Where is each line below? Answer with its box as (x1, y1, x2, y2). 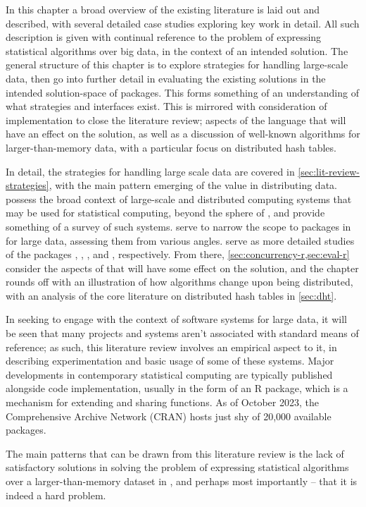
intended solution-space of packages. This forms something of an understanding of (6, 85, 359, 99)
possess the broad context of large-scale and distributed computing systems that (6, 191, 352, 206)
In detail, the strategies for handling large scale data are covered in (6, 164, 295, 178)
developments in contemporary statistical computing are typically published (6, 367, 333, 381)
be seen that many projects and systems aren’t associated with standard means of (6, 326, 359, 341)
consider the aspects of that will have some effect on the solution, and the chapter (6, 260, 359, 275)
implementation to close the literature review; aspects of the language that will (6, 112, 346, 127)
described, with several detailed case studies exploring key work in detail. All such (6, 16, 360, 30)
